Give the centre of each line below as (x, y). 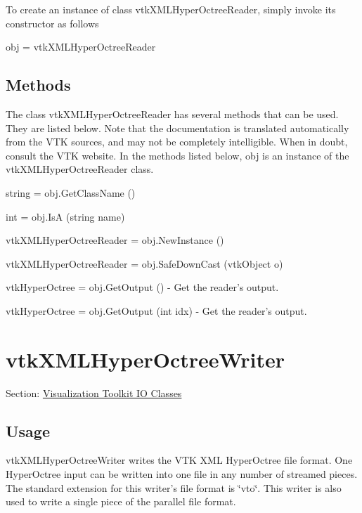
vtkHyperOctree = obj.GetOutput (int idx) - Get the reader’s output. (156, 310)
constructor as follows (52, 23)
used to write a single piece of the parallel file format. (121, 501)
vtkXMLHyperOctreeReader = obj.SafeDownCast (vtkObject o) (144, 263)
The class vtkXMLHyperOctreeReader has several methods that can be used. (172, 113)
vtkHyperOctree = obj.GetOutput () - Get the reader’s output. (142, 287)
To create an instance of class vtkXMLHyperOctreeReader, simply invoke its (171, 9)
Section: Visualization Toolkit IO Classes (94, 392)
